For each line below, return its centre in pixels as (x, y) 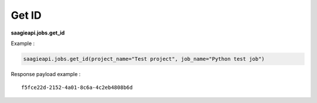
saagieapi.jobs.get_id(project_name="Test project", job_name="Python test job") (144, 59)
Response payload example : (46, 74)
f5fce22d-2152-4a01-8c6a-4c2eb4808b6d (77, 87)
